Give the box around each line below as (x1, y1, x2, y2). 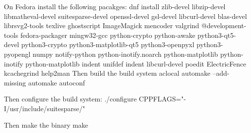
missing (4, 77, 26, 87)
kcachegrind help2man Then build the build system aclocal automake (4, 68, 211, 78)
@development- (201, 20, 247, 31)
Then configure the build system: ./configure (4, 94, 137, 104)
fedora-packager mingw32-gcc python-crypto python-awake (20, 30, 196, 40)
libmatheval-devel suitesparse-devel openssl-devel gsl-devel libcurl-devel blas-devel (4, 11, 247, 21)
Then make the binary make (4, 119, 89, 130)
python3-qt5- (197, 30, 236, 40)
